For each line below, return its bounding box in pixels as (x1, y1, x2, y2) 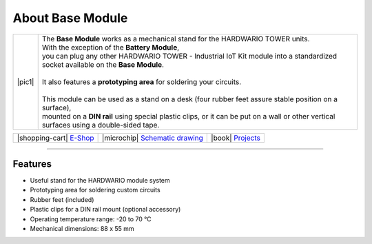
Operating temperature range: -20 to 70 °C (30, 214, 152, 223)
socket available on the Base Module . (41, 59, 165, 69)
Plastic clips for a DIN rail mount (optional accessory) (30, 205, 181, 214)
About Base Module (12, 10, 128, 26)
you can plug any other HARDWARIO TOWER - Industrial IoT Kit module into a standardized (41, 51, 338, 61)
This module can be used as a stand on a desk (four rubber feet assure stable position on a (41, 94, 338, 103)
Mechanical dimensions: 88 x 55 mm (30, 225, 134, 233)
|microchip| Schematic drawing (101, 133, 203, 143)
